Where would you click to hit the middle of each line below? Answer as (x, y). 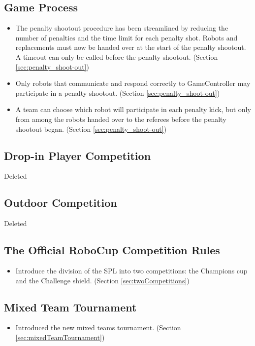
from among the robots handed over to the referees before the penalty (121, 119)
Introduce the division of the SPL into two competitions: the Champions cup (131, 270)
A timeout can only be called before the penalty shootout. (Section (117, 57)
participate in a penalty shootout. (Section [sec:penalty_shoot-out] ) (118, 93)
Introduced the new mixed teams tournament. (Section (98, 327)
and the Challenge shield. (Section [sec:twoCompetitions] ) (102, 280)
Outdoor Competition (61, 203)
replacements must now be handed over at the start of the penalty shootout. (131, 47)
